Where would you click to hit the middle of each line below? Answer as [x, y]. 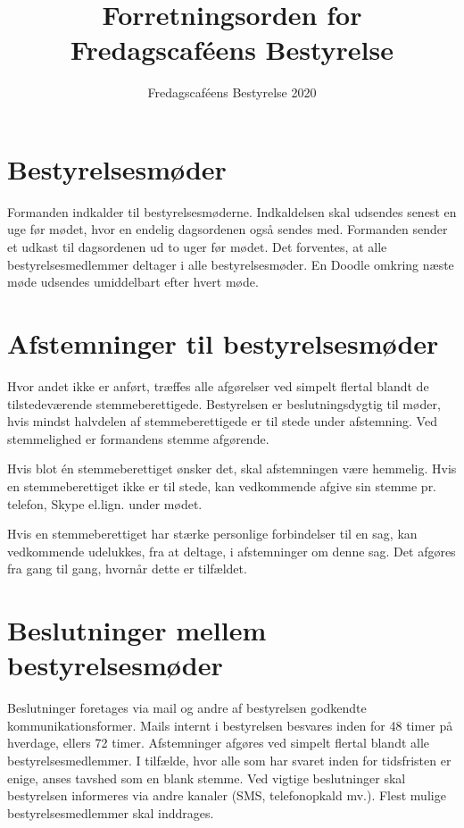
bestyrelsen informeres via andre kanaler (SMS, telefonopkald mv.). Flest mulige [227, 795]
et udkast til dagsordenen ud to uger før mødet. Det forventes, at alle [197, 247]
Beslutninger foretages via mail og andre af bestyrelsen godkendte [187, 708]
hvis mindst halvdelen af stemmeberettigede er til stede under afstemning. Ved [222, 421]
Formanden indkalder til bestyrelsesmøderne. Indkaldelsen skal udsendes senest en [232, 211]
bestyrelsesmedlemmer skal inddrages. [111, 812]
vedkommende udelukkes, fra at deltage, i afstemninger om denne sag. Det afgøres [232, 551]
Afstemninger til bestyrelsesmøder [223, 343]
